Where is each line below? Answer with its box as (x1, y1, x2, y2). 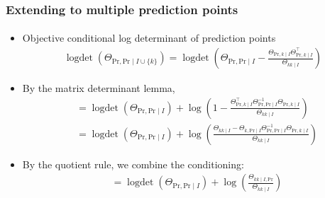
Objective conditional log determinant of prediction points (22, 30, 276, 45)
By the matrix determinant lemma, (22, 81, 175, 95)
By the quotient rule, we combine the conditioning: (22, 156, 244, 171)
